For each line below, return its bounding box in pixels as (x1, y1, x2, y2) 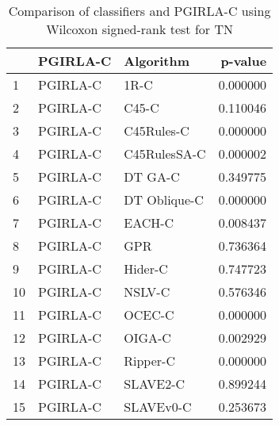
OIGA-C (124, 328, 171, 347)
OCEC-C (124, 305, 174, 324)
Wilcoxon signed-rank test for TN (46, 20, 233, 38)
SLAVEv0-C (124, 397, 192, 416)
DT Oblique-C (124, 190, 204, 209)
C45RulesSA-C (124, 144, 206, 163)
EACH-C (124, 213, 174, 232)
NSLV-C (124, 282, 170, 301)
